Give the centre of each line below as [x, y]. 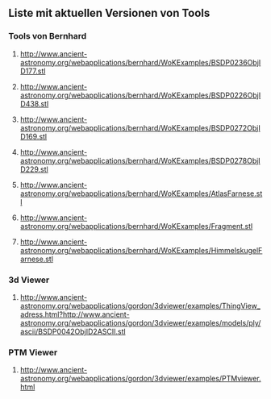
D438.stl [34, 103]
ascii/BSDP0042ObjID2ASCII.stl [73, 331]
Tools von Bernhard [48, 36]
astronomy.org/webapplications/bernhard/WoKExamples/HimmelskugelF [141, 250]
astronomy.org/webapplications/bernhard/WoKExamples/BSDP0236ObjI [140, 62]
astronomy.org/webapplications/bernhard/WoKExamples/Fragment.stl [136, 226]
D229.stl [34, 169]
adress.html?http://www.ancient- [75, 314]
